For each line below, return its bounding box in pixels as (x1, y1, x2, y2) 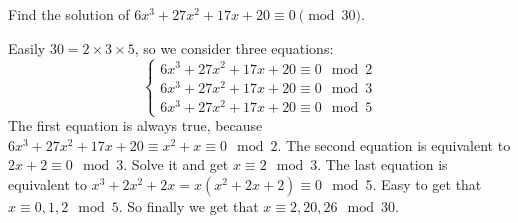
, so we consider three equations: (134, 37, 334, 58)
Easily (8, 37, 46, 58)
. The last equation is (317, 154, 448, 175)
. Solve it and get (123, 154, 229, 175)
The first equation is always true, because (8, 115, 263, 136)
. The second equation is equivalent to (277, 134, 511, 155)
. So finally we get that (118, 195, 259, 216)
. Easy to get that (372, 173, 482, 194)
